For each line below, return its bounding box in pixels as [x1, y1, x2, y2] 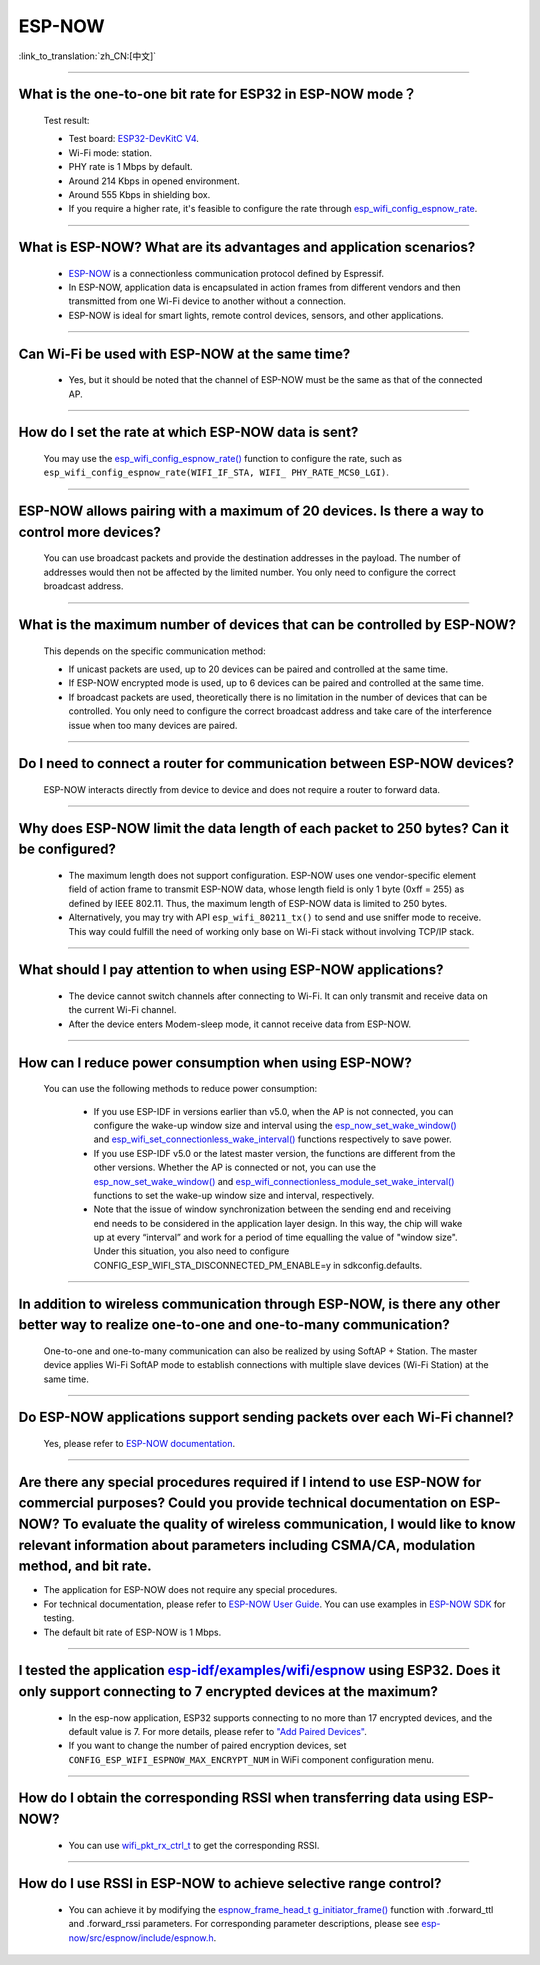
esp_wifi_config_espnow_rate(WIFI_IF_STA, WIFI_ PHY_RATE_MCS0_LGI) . [43, 466, 389, 479]
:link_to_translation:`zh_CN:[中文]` [18, 50, 157, 62]
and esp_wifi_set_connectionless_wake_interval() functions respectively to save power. [93, 1133, 452, 1145]
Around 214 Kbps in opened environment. [68, 175, 240, 187]
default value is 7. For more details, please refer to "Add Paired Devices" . [68, 1725, 367, 1737]
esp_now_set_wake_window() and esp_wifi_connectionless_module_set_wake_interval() [93, 1175, 455, 1187]
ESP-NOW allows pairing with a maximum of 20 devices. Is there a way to [18, 503, 485, 520]
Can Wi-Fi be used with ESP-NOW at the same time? [18, 345, 351, 362]
